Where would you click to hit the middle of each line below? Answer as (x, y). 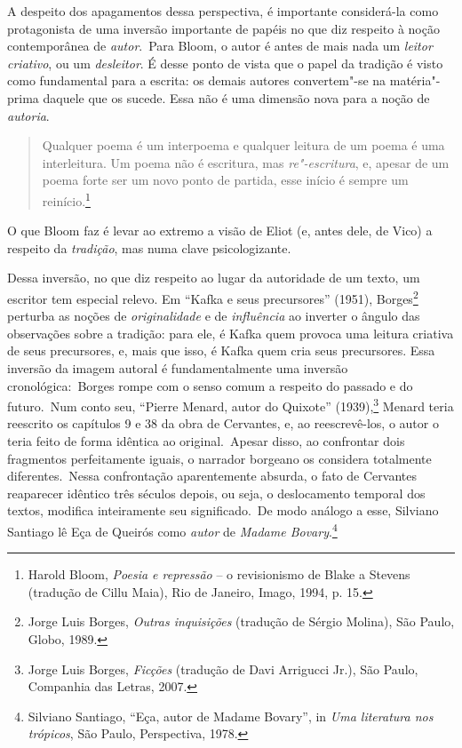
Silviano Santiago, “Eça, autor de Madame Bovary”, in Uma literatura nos (231, 716)
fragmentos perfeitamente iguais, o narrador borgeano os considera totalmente (219, 458)
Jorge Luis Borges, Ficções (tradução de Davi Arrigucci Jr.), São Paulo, (223, 668)
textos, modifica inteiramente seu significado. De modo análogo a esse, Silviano (223, 510)
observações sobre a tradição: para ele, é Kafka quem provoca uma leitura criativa (231, 333)
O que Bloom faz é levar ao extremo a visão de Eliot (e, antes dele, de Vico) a (220, 231)
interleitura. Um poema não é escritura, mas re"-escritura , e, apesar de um (246, 162)
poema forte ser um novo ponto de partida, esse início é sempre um (225, 180)
